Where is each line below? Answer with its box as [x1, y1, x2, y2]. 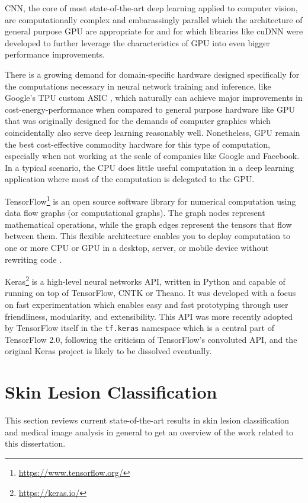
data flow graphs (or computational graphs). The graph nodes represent [5, 206, 265, 219]
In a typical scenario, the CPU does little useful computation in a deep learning [5, 161, 294, 173]
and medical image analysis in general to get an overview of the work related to [5, 425, 294, 438]
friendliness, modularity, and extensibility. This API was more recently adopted [5, 310, 293, 322]
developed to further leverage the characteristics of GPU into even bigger [5, 36, 270, 49]
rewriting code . [5, 253, 62, 265]
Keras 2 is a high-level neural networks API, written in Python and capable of [5, 273, 285, 287]
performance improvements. [5, 48, 105, 61]
